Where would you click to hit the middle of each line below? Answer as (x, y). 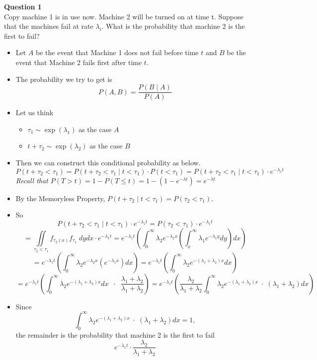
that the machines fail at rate (49, 26)
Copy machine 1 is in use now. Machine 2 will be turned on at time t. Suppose (124, 16)
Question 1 (23, 6)
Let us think (35, 112)
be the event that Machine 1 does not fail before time (117, 52)
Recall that (32, 180)
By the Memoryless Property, (60, 198)
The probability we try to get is (64, 79)
